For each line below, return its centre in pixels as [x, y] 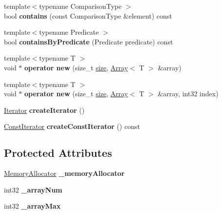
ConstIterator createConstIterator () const [72, 126]
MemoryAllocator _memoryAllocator [64, 173]
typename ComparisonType [81, 6]
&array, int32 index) [188, 94]
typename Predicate [69, 32]
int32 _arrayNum [33, 189]
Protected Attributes [58, 153]
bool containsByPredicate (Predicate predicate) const [89, 41]
